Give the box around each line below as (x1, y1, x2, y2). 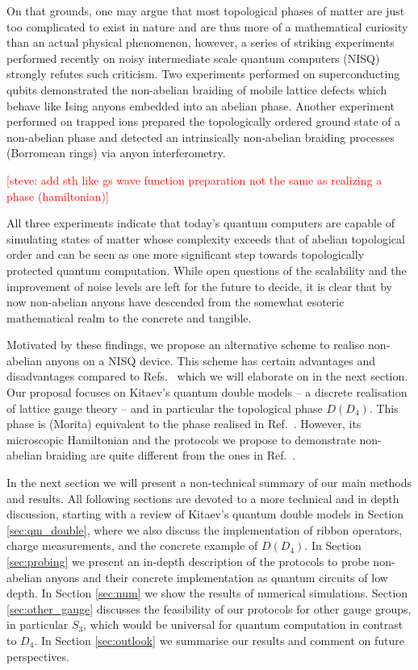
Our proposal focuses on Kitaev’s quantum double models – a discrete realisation (6, 384, 408, 401)
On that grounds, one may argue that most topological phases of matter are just (6, 2, 405, 19)
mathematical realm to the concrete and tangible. (6, 309, 252, 326)
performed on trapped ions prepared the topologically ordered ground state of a (6, 113, 401, 130)
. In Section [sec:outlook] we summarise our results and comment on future (34, 631, 405, 648)
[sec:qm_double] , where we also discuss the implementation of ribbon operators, (6, 521, 403, 538)
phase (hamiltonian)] (6, 187, 109, 204)
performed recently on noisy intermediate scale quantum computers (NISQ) (6, 49, 380, 66)
